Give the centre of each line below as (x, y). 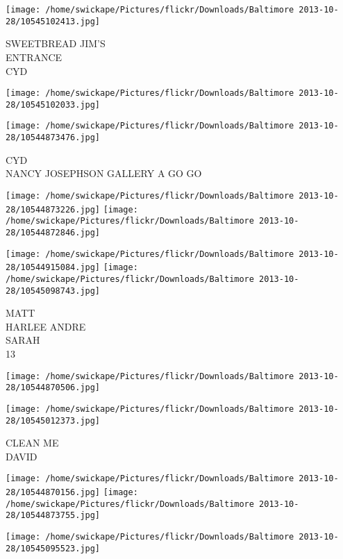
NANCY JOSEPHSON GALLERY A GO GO (104, 173)
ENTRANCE (34, 57)
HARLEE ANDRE (46, 326)
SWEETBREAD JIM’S (56, 43)
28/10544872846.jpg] (53, 232)
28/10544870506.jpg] (53, 388)
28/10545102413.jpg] (53, 21)
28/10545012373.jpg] (53, 420)
